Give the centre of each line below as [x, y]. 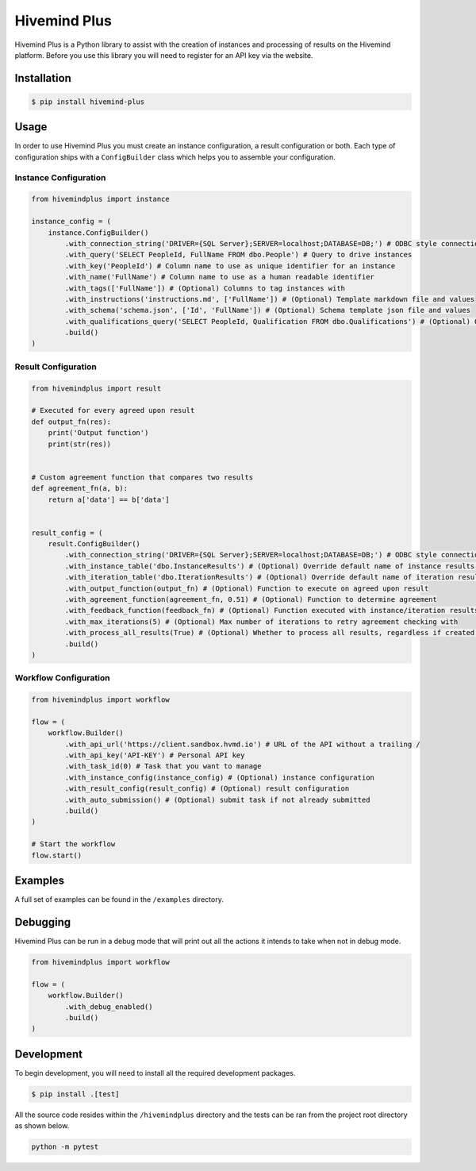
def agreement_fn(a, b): [80, 489]
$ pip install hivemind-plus [88, 102]
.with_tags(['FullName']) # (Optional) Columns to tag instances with [205, 288]
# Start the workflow [73, 844]
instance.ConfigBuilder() [98, 233]
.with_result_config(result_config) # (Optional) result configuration [207, 789]
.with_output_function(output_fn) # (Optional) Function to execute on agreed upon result [247, 588]
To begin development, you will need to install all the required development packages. [155, 1073]
